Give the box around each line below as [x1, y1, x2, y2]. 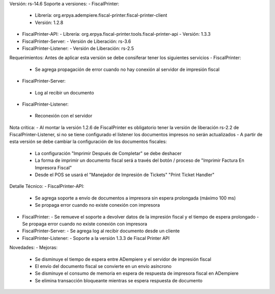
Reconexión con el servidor [35, 113, 93, 119]
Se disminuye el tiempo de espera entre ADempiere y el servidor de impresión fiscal [35, 256, 211, 262]
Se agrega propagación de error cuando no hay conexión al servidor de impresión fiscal [35, 66, 220, 72]
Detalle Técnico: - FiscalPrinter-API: [9, 183, 85, 189]
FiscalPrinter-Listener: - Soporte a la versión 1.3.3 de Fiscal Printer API [22, 235, 170, 241]
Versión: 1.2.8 [35, 19, 64, 26]
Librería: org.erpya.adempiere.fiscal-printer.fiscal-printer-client [35, 12, 168, 18]
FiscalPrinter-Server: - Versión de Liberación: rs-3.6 [22, 38, 131, 44]
